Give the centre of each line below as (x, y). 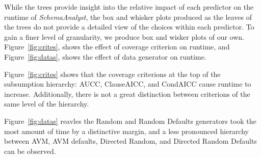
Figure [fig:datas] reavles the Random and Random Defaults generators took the (130, 121)
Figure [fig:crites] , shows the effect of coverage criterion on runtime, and (117, 47)
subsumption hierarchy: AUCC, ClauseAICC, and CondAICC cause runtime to (128, 84)
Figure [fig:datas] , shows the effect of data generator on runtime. (105, 56)
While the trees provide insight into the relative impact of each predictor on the (129, 7)
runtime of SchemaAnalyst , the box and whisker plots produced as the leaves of (128, 17)
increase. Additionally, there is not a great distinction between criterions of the (127, 94)
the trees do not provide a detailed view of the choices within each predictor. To (129, 27)
